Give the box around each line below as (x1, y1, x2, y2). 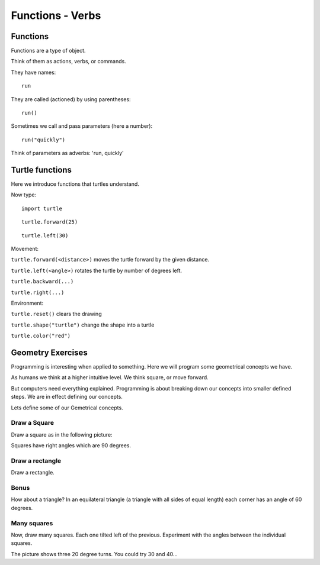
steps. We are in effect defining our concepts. (11, 393, 123, 401)
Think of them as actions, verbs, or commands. (11, 58, 127, 65)
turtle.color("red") (11, 332, 71, 340)
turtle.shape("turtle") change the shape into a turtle (11, 321, 155, 328)
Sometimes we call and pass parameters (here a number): (11, 122, 153, 130)
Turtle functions (11, 165, 72, 175)
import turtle (21, 205, 62, 212)
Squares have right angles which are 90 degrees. (11, 442, 132, 449)
